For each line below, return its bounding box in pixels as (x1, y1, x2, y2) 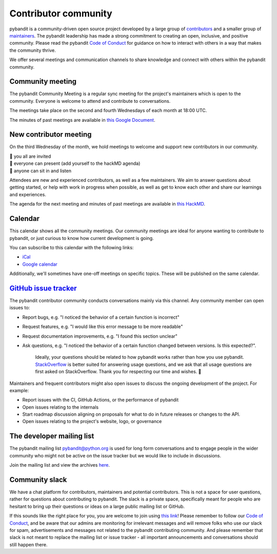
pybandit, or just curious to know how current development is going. (9, 235, 154, 241)
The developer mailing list (9, 432, 94, 440)
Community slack (9, 475, 67, 484)
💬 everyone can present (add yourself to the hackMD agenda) (9, 160, 141, 167)
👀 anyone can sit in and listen (9, 168, 72, 174)
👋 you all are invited (9, 153, 51, 159)
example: (9, 387, 29, 393)
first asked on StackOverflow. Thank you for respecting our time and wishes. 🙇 (35, 368, 202, 375)
